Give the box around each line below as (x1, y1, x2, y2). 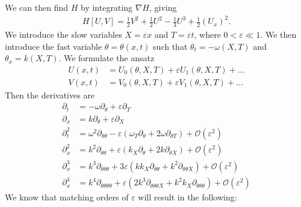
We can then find (5, 1, 69, 13)
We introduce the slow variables (5, 28, 122, 40)
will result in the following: (138, 191, 237, 203)
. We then (260, 28, 297, 40)
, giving (149, 1, 177, 13)
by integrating (80, 1, 132, 13)
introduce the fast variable (5, 40, 102, 52)
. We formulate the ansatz (58, 52, 155, 64)
